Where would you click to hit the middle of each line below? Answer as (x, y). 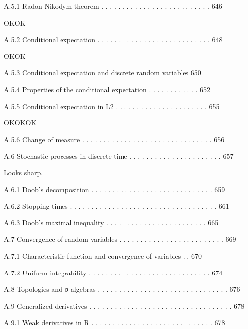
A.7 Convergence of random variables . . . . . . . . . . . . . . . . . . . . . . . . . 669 (120, 239)
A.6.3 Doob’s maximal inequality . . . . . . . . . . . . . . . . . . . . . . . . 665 (111, 222)
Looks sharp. (24, 172)
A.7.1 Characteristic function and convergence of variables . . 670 (103, 255)
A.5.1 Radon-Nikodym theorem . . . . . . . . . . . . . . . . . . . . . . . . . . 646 (113, 6)
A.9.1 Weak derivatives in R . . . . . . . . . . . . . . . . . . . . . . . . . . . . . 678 (115, 322)
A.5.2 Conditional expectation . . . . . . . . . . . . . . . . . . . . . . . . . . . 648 (113, 39)
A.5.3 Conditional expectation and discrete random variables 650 (103, 73)
